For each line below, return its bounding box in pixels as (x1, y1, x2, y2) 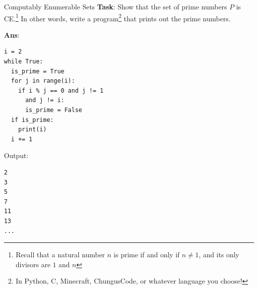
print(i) (18, 126, 47, 133)
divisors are (15, 259, 51, 269)
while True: (4, 58, 43, 65)
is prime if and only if (114, 249, 180, 260)
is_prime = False (25, 107, 82, 114)
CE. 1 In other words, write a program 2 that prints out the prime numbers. (4, 11, 231, 23)
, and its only (198, 249, 239, 260)
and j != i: (25, 97, 64, 104)
